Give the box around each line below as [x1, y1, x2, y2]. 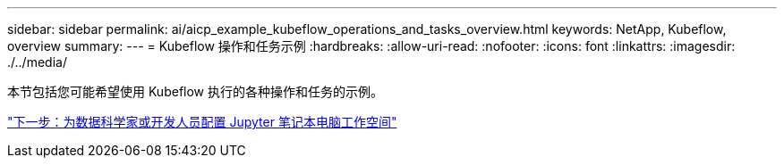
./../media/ [7, 54, 67, 70]
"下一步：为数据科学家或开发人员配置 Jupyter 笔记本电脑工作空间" [7, 114, 397, 129]
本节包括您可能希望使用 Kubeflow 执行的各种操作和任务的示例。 [7, 84, 383, 99]
